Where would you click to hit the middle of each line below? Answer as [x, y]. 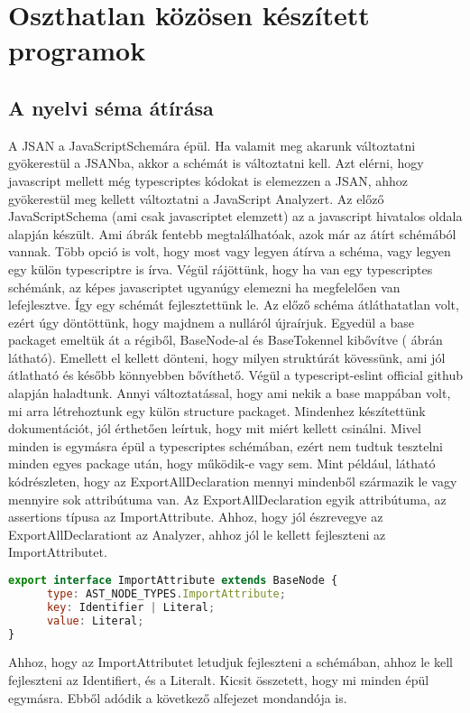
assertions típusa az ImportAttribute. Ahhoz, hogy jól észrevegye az [196, 517]
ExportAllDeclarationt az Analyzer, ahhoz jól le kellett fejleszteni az [197, 534]
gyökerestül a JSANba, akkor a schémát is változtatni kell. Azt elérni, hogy [216, 163]
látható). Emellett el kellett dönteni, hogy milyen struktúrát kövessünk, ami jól [227, 357]
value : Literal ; [95, 620]
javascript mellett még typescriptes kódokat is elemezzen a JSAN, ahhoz [208, 180]
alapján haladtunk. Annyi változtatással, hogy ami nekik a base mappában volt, [230, 393]
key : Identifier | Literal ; [131, 607]
